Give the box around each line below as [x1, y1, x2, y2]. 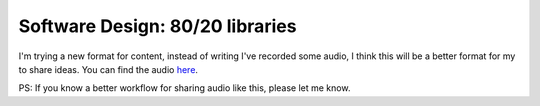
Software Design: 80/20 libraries [18, 15, 297, 37]
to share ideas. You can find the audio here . [18, 63, 199, 75]
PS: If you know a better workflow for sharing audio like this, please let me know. [18, 82, 351, 94]
